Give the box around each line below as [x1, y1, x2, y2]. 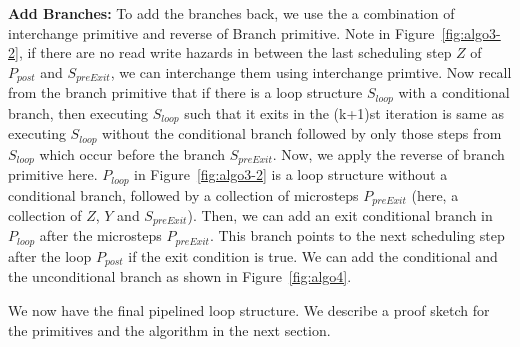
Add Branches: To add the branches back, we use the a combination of [8, 3, 455, 23]
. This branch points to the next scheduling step [209, 225, 505, 246]
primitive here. [8, 164, 98, 185]
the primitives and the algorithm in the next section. [8, 319, 331, 340]
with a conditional [398, 82, 510, 103]
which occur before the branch [39, 143, 226, 164]
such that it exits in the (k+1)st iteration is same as [184, 102, 504, 123]
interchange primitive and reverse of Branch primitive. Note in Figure [8, 22, 435, 43]
